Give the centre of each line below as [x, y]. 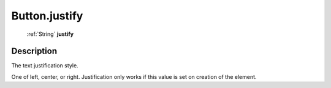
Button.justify [47, 16]
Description [34, 51]
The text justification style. [45, 66]
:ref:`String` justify [50, 34]
